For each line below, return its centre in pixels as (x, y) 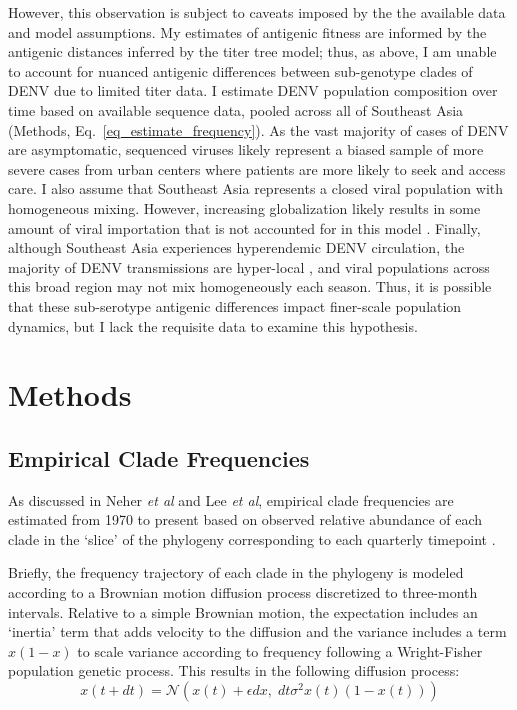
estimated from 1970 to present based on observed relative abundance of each (245, 519)
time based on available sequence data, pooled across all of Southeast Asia (236, 109)
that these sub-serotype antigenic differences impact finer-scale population (235, 305)
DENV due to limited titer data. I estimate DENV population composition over (253, 90)
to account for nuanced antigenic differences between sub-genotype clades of (240, 70)
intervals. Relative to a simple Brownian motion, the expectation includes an (243, 611)
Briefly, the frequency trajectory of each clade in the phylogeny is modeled (236, 572)
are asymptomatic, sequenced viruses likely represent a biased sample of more (246, 149)
